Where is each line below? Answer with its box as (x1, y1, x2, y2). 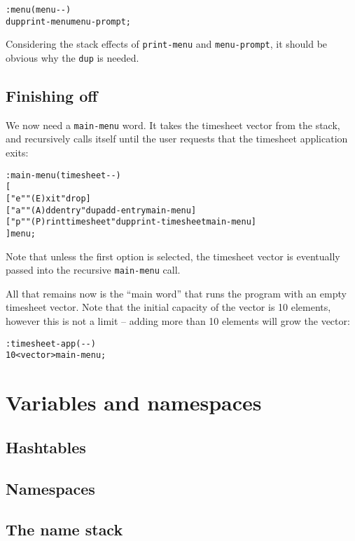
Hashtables (6, 436, 86, 457)
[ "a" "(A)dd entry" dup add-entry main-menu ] (6, 205, 197, 215)
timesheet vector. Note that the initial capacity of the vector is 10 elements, (6, 300, 331, 314)
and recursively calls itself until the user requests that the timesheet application (6, 131, 348, 146)
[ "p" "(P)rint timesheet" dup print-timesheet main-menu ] (6, 217, 257, 227)
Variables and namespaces (6, 388, 262, 417)
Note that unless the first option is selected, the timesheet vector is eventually (6, 248, 340, 263)
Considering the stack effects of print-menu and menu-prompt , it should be (6, 36, 328, 51)
